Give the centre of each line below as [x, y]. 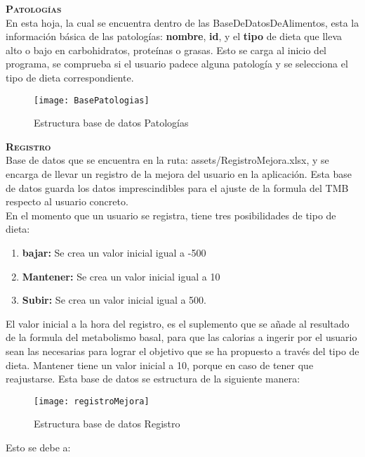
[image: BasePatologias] [92, 100]
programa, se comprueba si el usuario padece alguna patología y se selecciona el [177, 64]
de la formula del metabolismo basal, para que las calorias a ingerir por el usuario [181, 337]
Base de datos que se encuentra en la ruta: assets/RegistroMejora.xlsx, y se [167, 160]
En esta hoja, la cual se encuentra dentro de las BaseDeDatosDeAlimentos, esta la [182, 22]
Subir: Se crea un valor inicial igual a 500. [114, 300]
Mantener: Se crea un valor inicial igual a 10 [121, 276]
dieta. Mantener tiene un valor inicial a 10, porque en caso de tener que [160, 365]
